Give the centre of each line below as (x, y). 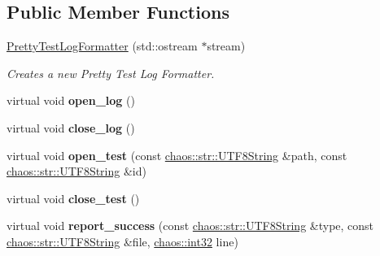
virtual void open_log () (71, 100)
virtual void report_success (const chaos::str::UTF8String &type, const (190, 226)
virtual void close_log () (71, 127)
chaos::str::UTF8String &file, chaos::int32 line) (122, 241)
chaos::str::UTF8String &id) (76, 171)
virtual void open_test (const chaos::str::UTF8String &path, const (177, 155)
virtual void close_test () (73, 198)
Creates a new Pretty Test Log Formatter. (111, 73)
